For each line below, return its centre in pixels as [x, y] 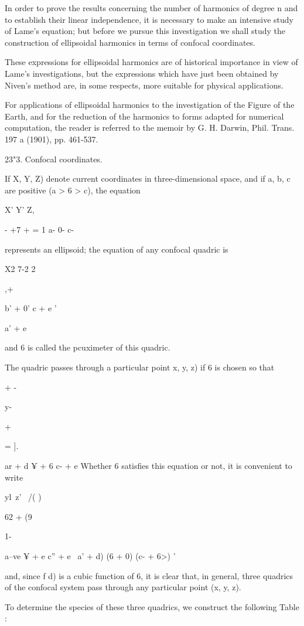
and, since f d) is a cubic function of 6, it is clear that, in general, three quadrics [149, 575]
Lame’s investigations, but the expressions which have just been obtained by [142, 73]
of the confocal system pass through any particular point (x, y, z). [123, 587]
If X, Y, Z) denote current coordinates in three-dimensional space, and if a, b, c [148, 178]
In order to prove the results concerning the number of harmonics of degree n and [151, 8]
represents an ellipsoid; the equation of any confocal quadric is [117, 249]
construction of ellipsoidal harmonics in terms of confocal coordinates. [130, 42]
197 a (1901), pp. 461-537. [52, 139]
